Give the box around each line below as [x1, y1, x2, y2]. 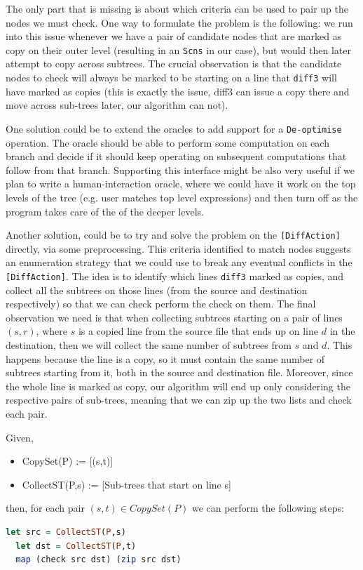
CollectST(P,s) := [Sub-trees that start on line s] [22, 477, 231, 491]
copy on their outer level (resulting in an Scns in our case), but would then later [6, 42, 351, 57]
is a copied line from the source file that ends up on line [78, 324, 319, 338]
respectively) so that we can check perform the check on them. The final [6, 296, 316, 311]
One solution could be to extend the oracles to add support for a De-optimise [6, 121, 342, 135]
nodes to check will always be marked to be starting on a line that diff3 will [6, 70, 337, 85]
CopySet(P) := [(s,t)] [22, 453, 114, 468]
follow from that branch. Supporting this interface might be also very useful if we [6, 162, 355, 177]
